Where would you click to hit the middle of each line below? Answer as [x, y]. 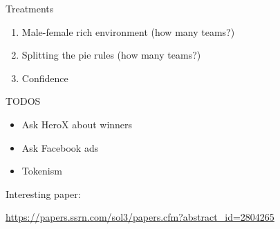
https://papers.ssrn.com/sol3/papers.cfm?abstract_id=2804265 [140, 217]
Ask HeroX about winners [77, 124]
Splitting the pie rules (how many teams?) [111, 55]
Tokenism [42, 171]
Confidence [45, 78]
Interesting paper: [43, 193]
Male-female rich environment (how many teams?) [128, 31]
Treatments [30, 8]
